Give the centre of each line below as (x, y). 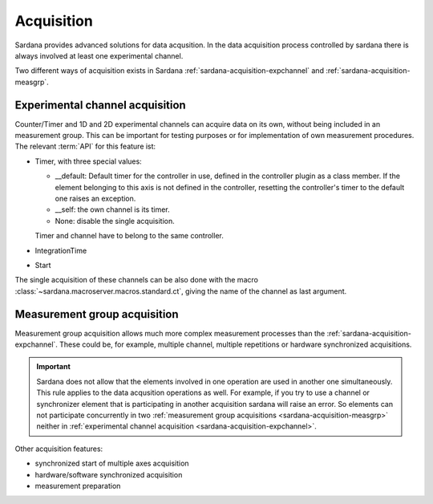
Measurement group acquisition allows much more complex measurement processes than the (170, 333)
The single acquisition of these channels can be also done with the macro (136, 280)
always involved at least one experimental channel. (99, 55)
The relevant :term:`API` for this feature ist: (85, 146)
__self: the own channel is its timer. (112, 209)
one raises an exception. (95, 198)
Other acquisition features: (59, 449)
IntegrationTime (61, 250)
